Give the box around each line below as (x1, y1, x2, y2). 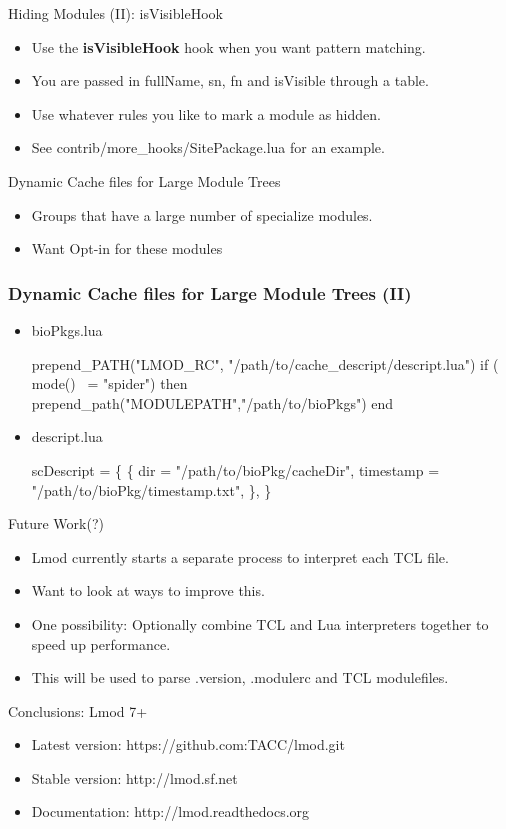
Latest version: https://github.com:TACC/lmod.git (31, 734, 345, 755)
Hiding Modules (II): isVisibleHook (8, 3, 223, 23)
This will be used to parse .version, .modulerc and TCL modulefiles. (31, 667, 449, 688)
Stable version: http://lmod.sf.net (31, 767, 238, 788)
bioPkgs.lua (31, 319, 103, 340)
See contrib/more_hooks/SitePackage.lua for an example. (31, 137, 385, 158)
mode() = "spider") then (31, 373, 188, 394)
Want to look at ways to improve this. (31, 580, 265, 601)
